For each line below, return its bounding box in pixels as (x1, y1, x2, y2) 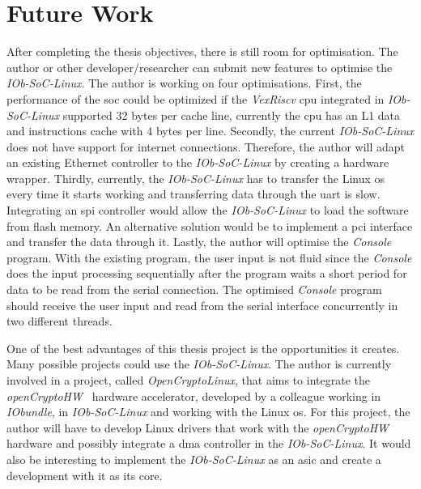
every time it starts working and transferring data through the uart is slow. (6, 185, 381, 202)
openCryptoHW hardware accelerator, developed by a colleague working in (6, 387, 381, 404)
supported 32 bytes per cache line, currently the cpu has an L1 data (62, 106, 401, 123)
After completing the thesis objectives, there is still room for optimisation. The (6, 43, 398, 60)
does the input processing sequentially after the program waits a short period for (6, 265, 407, 282)
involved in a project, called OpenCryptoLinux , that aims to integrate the (6, 372, 370, 388)
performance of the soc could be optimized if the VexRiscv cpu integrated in (6, 90, 385, 107)
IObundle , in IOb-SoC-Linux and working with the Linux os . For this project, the (6, 403, 410, 420)
